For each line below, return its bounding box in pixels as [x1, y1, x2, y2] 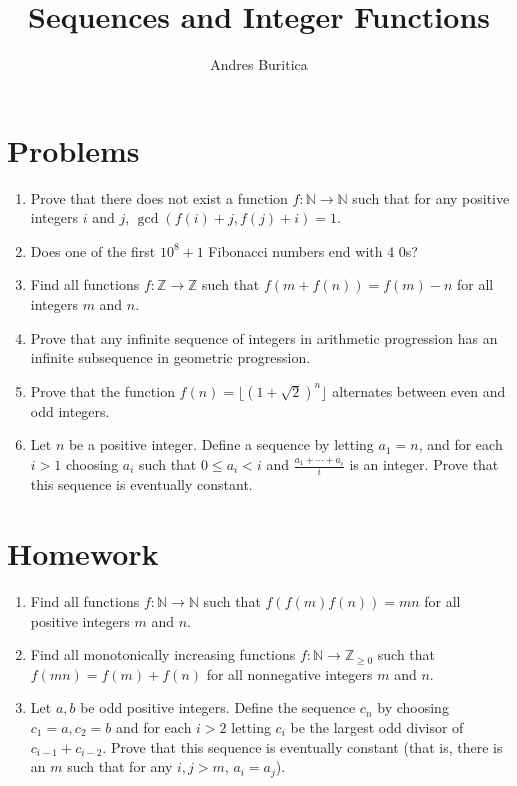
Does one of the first [30, 240, 156, 261]
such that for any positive [352, 187, 510, 208]
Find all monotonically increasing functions [30, 644, 296, 665]
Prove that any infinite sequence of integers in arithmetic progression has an [30, 327, 498, 348]
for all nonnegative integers [206, 663, 373, 684]
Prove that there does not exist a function [30, 187, 288, 208]
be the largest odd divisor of [290, 717, 464, 737]
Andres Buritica [210, 54, 308, 75]
